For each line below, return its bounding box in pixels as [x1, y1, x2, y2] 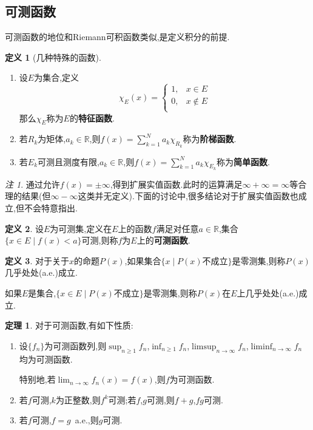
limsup [192, 342, 217, 351]
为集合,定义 [34, 71, 79, 84]
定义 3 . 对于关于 [5, 254, 69, 267]
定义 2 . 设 [5, 222, 44, 234]
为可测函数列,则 [44, 339, 107, 352]
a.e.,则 [75, 414, 99, 426]
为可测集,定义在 [50, 222, 112, 234]
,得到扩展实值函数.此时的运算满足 [110, 177, 243, 190]
